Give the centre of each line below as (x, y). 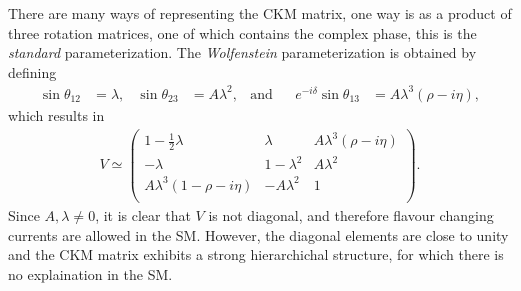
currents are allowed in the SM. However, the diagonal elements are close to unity (258, 234)
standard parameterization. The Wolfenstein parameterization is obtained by (242, 52)
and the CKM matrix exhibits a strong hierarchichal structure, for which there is (256, 254)
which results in (56, 114)
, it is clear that (143, 215)
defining (32, 71)
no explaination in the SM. (90, 273)
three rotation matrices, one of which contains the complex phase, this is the (242, 32)
